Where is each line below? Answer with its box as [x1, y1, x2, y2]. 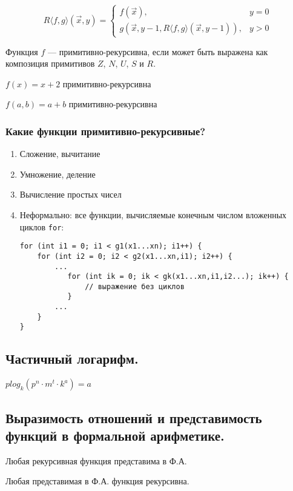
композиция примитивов [5, 57, 95, 70]
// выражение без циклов [85, 282, 185, 291]
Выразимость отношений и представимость [5, 408, 262, 427]
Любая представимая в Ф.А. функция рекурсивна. [5, 475, 189, 487]
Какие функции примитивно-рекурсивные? [5, 123, 206, 138]
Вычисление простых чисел [19, 188, 122, 201]
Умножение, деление [19, 167, 96, 180]
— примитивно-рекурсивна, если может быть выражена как [47, 45, 268, 58]
